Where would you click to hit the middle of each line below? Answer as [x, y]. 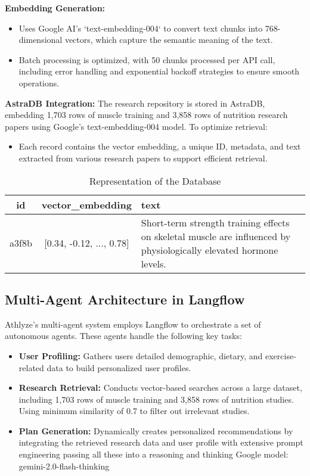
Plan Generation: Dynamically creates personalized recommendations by [156, 430]
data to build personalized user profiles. [119, 367]
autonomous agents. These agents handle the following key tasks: [123, 336]
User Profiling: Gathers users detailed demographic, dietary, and [141, 355]
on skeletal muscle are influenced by [216, 236]
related [31, 367]
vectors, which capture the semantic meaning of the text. [169, 40]
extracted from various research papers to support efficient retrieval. [143, 158]
